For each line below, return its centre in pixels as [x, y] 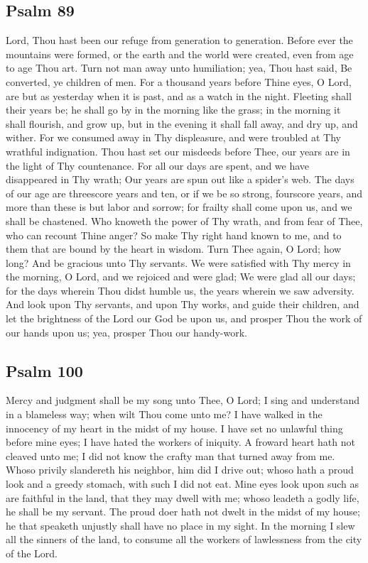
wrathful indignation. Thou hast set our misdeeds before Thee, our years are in [178, 151]
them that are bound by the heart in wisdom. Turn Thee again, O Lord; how [174, 249]
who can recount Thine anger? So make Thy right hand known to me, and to [174, 235]
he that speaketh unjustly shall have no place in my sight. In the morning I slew [180, 525]
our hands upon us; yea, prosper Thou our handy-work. [126, 332]
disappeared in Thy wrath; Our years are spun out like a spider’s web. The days [180, 179]
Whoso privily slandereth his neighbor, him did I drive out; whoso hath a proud [180, 470]
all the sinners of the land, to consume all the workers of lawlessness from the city [184, 539]
